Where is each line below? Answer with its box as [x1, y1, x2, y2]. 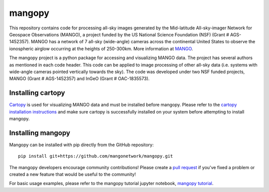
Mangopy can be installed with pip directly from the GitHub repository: [9, 142, 154, 148]
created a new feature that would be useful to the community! [9, 172, 136, 178]
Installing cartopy [9, 89, 65, 97]
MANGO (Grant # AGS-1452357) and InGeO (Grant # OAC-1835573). [9, 76, 150, 82]
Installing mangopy [9, 128, 71, 137]
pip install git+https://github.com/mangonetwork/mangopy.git [18, 153, 173, 159]
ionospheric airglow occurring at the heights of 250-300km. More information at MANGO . [9, 45, 193, 52]
